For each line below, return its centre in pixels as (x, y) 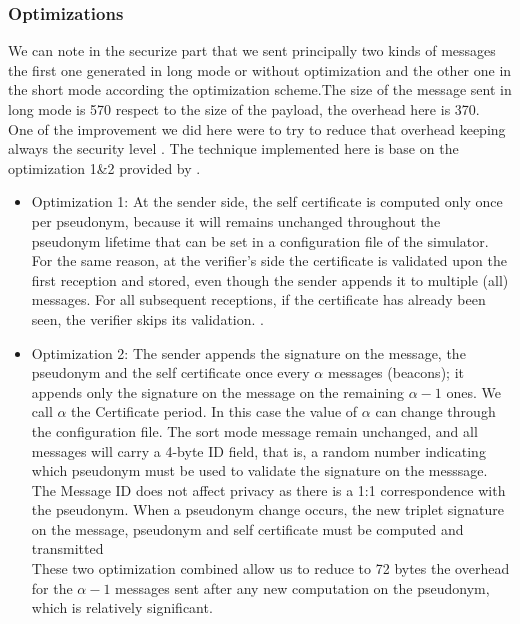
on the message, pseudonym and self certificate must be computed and (247, 528)
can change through (435, 411)
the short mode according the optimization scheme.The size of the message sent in (260, 89)
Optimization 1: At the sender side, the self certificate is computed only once (267, 201)
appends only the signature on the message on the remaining (217, 391)
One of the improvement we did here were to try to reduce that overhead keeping (257, 128)
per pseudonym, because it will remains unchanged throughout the (236, 220)
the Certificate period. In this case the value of (214, 411)
